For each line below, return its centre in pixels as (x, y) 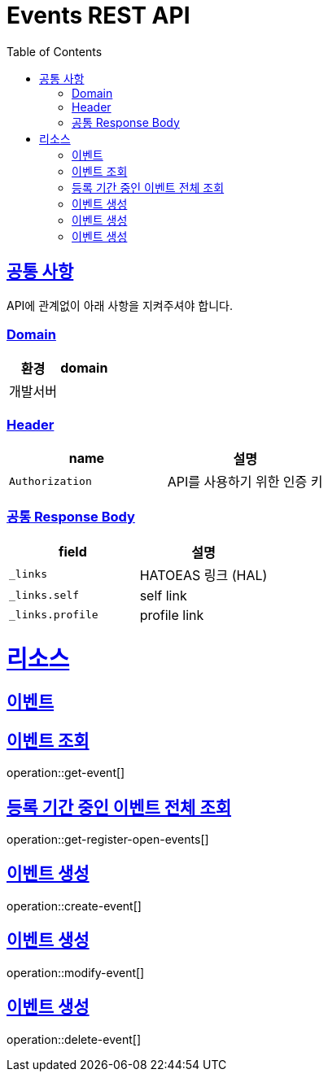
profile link (172, 615)
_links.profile (54, 615)
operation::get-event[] (66, 773)
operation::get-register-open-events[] (108, 840)
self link (163, 595)
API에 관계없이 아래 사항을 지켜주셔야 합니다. (120, 305)
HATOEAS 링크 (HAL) (203, 575)
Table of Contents (55, 51)
